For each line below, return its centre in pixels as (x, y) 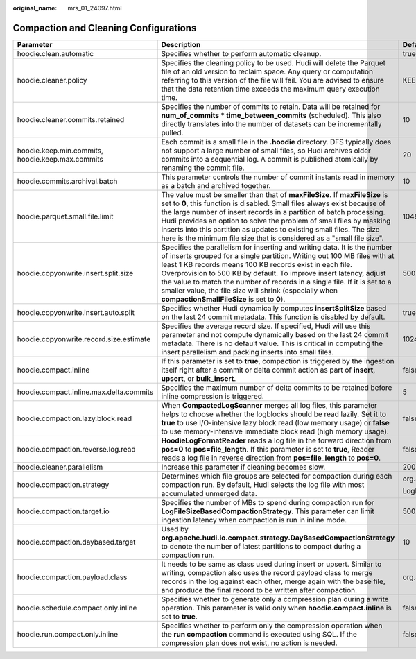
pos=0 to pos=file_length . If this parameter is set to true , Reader (268, 449)
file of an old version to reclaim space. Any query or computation (267, 71)
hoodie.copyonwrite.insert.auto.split (76, 312)
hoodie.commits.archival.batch (67, 181)
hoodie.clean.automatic (55, 53)
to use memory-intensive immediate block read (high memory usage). (275, 431)
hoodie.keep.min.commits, (60, 151)
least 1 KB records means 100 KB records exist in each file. (257, 264)
